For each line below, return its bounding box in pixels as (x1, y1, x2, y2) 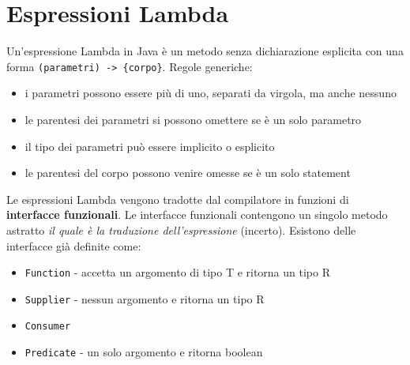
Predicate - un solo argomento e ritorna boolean (24, 344, 263, 360)
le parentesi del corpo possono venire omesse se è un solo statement (24, 164, 351, 181)
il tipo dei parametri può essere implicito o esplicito (24, 137, 275, 154)
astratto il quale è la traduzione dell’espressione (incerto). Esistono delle (6, 221, 356, 238)
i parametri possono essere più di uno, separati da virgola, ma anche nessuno (24, 85, 397, 101)
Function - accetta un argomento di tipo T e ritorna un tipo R (24, 264, 330, 280)
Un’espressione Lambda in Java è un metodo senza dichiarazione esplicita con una (6, 43, 404, 59)
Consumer (24, 321, 71, 333)
